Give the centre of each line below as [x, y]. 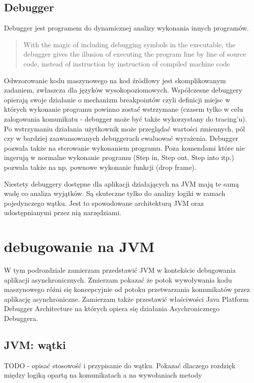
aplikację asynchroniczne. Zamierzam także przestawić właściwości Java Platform [127, 299]
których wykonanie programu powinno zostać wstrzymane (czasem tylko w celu [124, 109]
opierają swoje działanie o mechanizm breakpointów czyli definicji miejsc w [117, 99]
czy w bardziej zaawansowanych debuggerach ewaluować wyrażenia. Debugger [121, 138]
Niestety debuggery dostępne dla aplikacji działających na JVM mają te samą [122, 183]
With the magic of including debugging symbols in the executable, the [129, 44]
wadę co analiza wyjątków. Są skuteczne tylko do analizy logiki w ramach [115, 193]
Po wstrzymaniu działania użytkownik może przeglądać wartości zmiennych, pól [125, 128]
